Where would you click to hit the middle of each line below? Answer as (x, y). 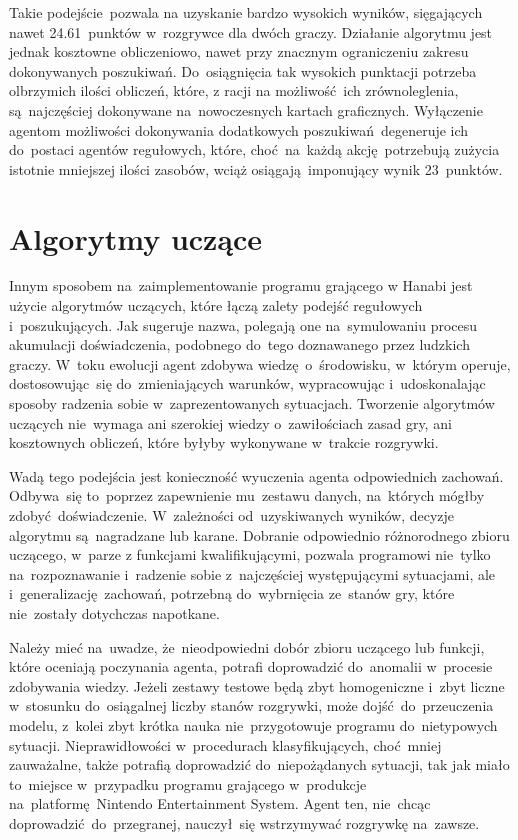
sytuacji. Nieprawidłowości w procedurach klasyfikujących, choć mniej (225, 744)
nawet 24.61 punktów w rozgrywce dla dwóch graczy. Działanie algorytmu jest (251, 31)
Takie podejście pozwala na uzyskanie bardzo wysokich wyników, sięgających (246, 12)
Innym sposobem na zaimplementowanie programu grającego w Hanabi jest (241, 285)
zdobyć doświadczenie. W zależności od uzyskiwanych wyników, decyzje (232, 515)
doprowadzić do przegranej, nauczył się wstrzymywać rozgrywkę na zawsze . (244, 822)
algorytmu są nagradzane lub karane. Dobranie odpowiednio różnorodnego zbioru (259, 534)
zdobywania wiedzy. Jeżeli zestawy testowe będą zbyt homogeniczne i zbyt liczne (257, 685)
